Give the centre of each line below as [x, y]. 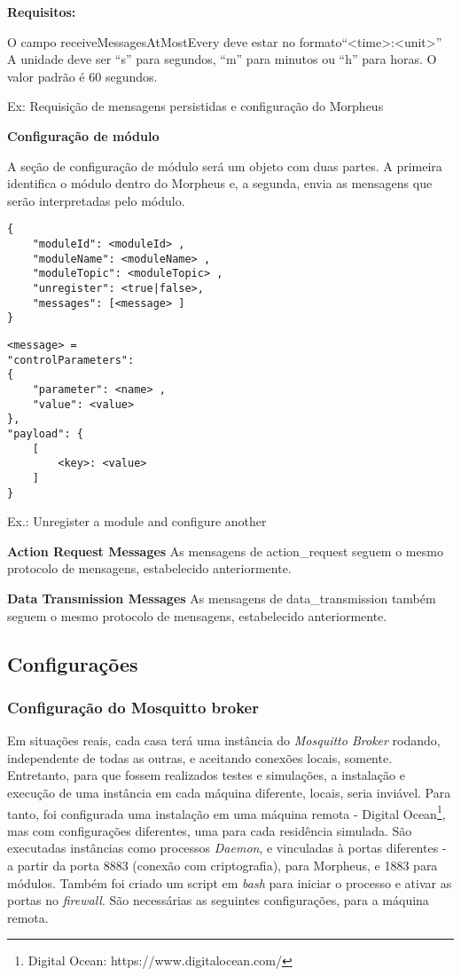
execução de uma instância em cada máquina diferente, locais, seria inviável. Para [229, 792]
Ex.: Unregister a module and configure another [137, 521]
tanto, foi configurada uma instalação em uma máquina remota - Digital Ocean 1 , [227, 812]
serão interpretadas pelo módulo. [96, 200]
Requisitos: [42, 12]
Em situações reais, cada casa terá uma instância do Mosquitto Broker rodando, [224, 740]
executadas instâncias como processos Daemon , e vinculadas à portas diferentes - [227, 848]
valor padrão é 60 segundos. [82, 76]
